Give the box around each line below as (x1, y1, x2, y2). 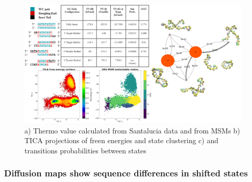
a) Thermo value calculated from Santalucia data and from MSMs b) (24, 125, 240, 135)
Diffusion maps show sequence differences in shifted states (4, 167, 248, 179)
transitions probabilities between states (24, 145, 146, 155)
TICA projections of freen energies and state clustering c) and (24, 135, 219, 146)
